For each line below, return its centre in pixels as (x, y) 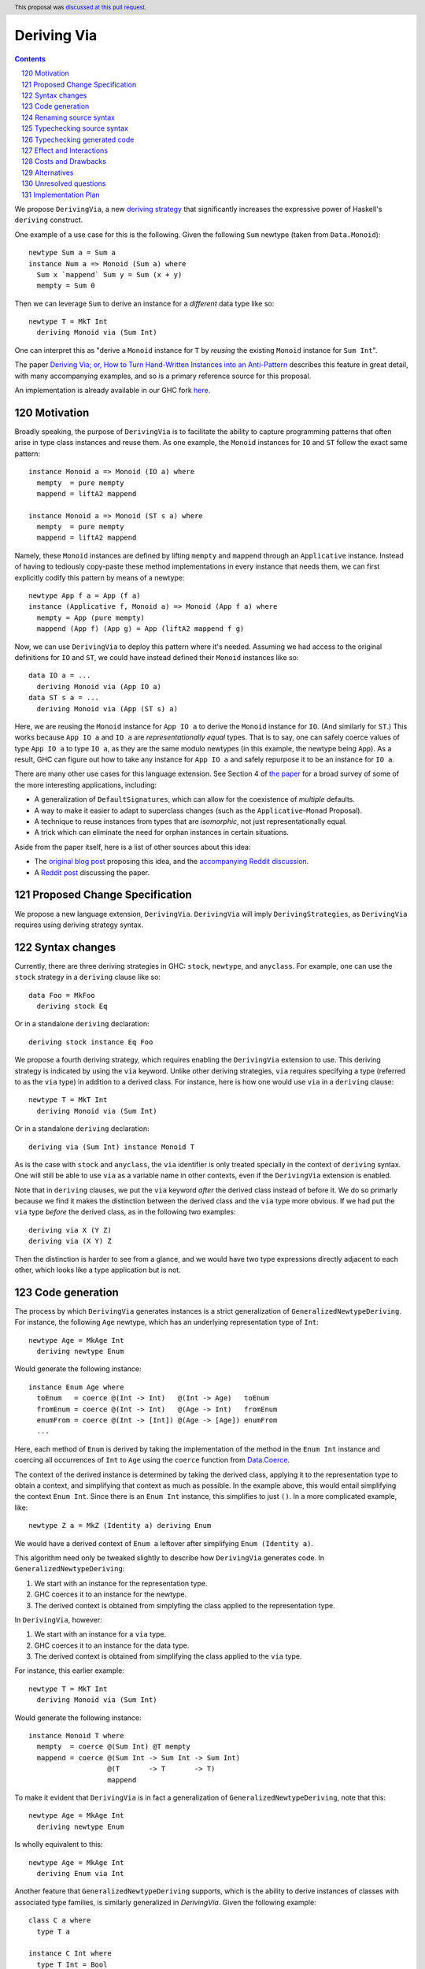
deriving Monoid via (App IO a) (99, 686)
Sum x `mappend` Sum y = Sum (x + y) (109, 274)
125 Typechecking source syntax (75, 128)
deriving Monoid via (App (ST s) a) (107, 708)
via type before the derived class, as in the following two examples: (125, 1212)
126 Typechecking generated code (78, 139)
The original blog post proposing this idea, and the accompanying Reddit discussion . (172, 862)
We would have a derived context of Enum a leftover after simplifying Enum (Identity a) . (164, 1543)
